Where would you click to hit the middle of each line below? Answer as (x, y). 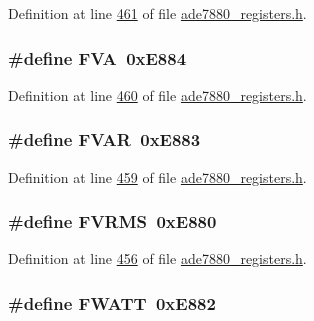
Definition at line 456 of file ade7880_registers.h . (157, 258)
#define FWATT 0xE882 (112, 302)
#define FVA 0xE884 (97, 57)
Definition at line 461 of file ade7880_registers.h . (157, 13)
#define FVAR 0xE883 (104, 139)
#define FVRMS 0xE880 (112, 221)
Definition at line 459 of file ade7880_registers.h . (157, 176)
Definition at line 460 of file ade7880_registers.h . (157, 94)
